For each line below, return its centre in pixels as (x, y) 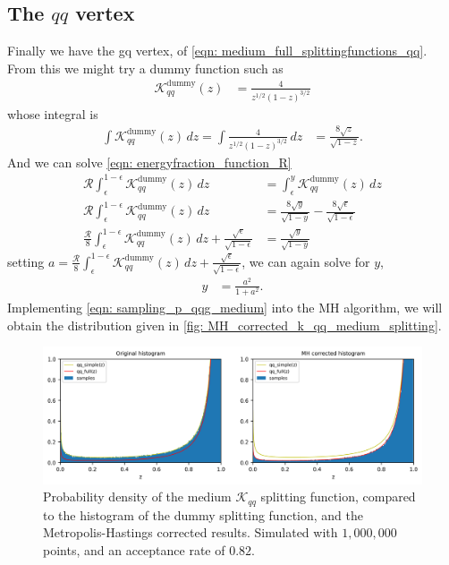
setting (26, 261)
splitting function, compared (338, 497)
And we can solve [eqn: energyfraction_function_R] (149, 162)
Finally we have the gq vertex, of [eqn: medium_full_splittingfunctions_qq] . (217, 51)
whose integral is (53, 113)
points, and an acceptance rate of (134, 549)
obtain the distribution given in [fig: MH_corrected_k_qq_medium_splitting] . (224, 325)
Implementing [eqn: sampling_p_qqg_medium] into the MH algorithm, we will (225, 307)
